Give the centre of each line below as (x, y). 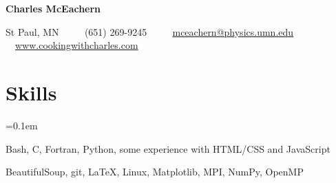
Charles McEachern (53, 8)
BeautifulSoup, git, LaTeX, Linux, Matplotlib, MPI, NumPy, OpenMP (155, 172)
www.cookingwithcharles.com (77, 45)
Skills (31, 92)
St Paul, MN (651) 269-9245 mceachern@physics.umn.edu (150, 31)
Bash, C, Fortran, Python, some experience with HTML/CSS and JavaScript (168, 148)
